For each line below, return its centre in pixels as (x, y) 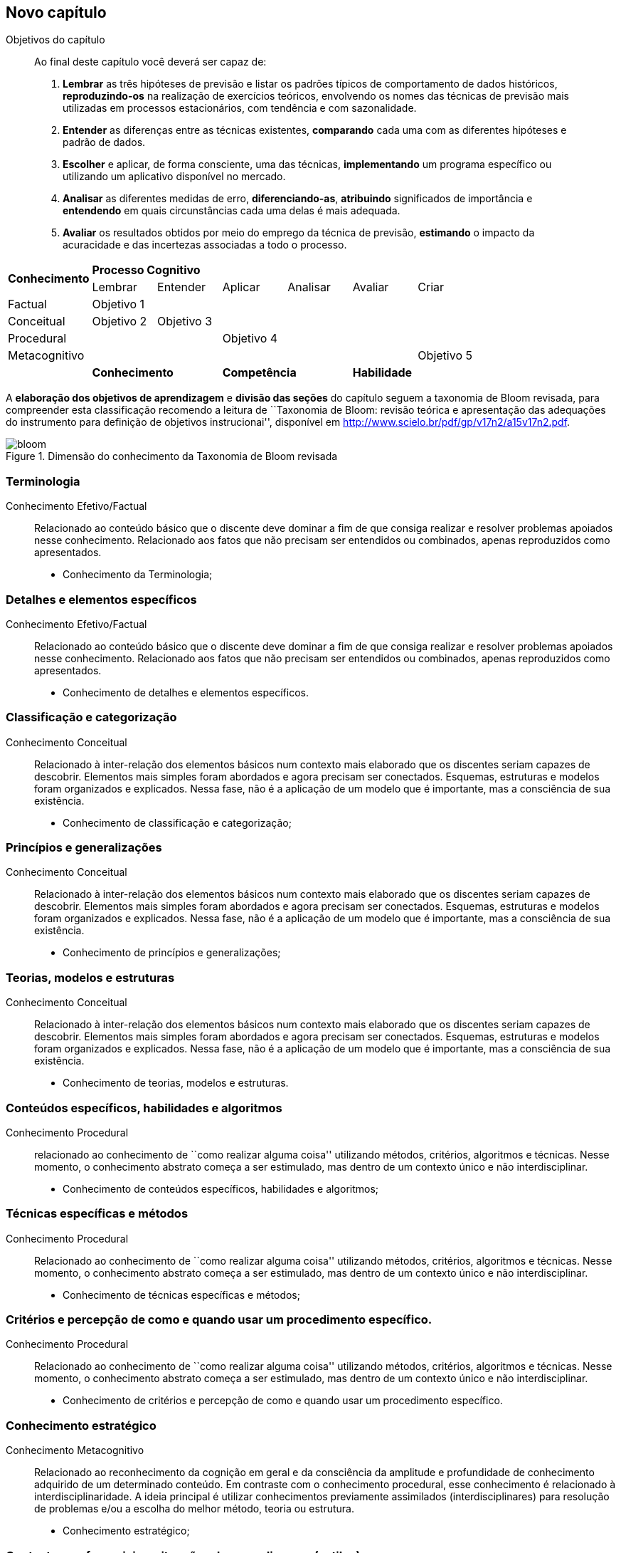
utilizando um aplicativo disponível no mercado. (174, 177)
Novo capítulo (56, 12)
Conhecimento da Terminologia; (138, 575)
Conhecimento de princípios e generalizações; (172, 953)
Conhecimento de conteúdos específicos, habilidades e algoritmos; (221, 1188)
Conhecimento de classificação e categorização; (177, 822)
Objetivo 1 (118, 304)
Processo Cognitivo (146, 270)
